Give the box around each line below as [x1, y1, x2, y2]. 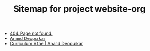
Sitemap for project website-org [13, 3, 146, 14]
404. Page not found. [9, 30, 53, 37]
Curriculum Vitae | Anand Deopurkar [9, 41, 83, 47]
